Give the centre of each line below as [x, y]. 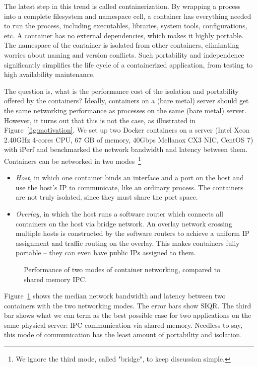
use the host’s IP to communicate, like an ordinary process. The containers [129, 187]
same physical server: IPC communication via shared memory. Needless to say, [123, 325]
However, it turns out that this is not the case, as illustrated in [100, 120]
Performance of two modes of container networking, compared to [122, 269]
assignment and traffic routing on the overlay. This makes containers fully [128, 243]
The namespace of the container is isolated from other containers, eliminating [122, 45]
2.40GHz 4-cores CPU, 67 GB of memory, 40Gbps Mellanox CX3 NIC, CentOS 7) [129, 139]
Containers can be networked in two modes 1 [73, 160]
